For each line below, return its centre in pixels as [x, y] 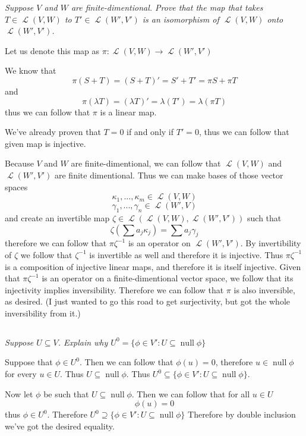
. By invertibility [271, 243]
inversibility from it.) [43, 313]
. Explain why [83, 342]
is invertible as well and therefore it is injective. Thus [186, 254]
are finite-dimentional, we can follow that [146, 163]
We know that [31, 70]
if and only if [150, 132]
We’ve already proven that [53, 132]
